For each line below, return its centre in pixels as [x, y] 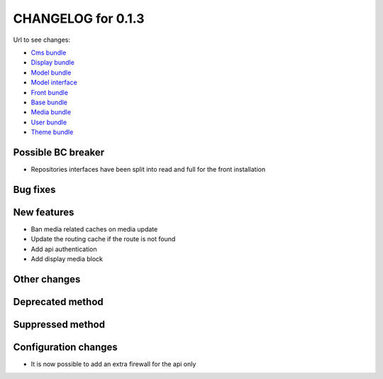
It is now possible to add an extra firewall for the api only [113, 364]
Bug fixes [34, 189]
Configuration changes [66, 347]
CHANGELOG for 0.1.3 [79, 18]
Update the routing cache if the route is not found [103, 239]
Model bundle [51, 72]
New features [44, 212]
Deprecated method [59, 302]
